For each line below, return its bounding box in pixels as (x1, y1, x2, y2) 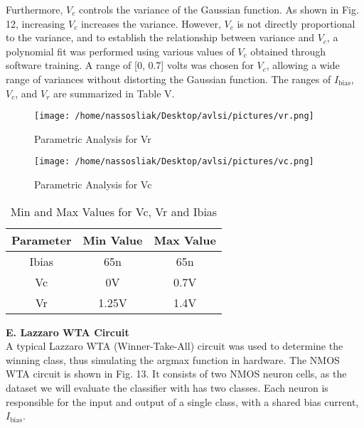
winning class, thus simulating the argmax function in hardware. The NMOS (6, 352, 340, 367)
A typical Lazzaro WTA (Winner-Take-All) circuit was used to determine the (6, 338, 343, 353)
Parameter (11, 231, 72, 248)
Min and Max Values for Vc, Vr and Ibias (10, 203, 218, 220)
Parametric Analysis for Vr (34, 131, 151, 146)
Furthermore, (6, 2, 63, 16)
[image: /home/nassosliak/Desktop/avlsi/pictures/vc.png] (34, 156, 314, 167)
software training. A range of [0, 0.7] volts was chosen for (6, 58, 254, 73)
